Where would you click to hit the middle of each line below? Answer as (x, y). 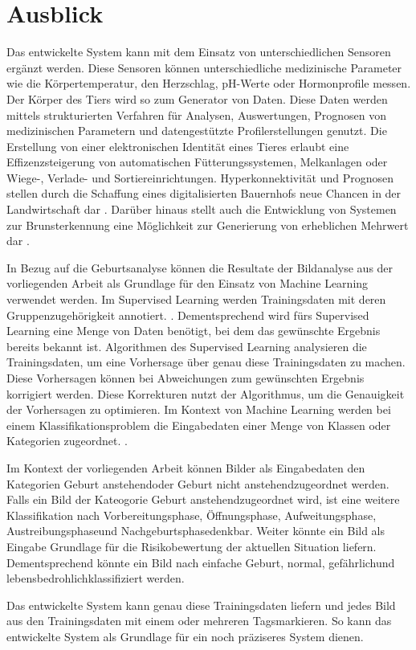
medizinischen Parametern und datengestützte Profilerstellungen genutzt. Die (197, 131)
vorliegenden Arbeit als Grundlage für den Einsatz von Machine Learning (188, 283)
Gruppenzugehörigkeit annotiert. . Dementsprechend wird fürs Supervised (188, 315)
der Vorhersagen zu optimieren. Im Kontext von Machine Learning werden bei (199, 409)
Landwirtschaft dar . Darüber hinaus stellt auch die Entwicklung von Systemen (202, 209)
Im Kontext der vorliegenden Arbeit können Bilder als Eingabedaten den (186, 467)
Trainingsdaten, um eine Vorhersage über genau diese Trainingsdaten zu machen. (206, 362)
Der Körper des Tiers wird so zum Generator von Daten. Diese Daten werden (197, 98)
